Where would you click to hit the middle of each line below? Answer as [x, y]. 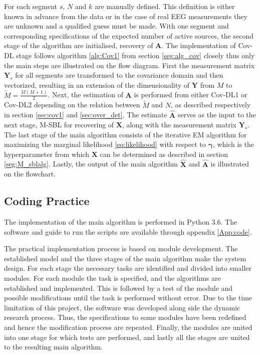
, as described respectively [211, 105]
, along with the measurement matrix [179, 125]
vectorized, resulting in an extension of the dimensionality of [97, 84]
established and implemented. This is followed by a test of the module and [118, 288]
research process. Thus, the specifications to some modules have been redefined [125, 317]
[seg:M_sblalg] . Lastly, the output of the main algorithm [91, 164]
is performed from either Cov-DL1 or [191, 95]
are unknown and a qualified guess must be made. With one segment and [116, 26]
